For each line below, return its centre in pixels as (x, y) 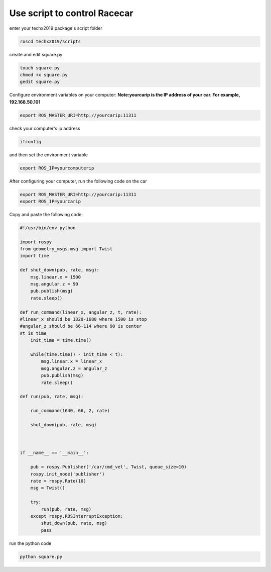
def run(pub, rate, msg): (52, 397)
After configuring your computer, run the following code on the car (78, 181)
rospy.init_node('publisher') (67, 474)
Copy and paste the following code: (46, 214)
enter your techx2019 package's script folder (56, 28)
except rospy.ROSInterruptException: (77, 516)
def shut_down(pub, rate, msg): (60, 270)
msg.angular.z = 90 (54, 284)
